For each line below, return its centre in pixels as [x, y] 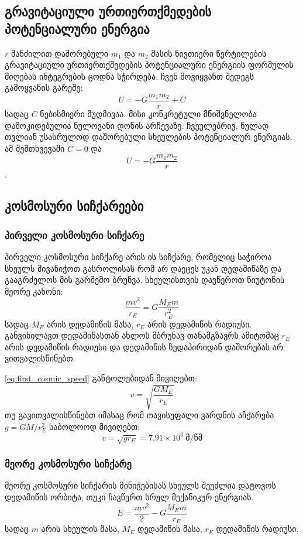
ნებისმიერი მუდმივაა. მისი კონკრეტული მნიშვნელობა [148, 114]
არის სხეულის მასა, [80, 529]
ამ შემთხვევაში [35, 148]
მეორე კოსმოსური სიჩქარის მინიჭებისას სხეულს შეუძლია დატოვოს [140, 485]
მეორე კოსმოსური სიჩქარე [68, 464]
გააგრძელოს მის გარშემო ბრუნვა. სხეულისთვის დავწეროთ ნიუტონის [145, 280]
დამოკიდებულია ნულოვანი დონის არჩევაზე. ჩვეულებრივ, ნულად [137, 125]
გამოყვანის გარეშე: [44, 88]
